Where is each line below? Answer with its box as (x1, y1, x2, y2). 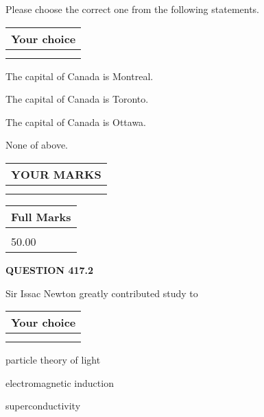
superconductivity (5, 399, 81, 413)
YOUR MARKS (11, 166, 101, 182)
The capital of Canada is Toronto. (5, 92, 149, 106)
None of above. (5, 138, 68, 152)
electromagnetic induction (5, 375, 114, 390)
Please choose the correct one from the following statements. (5, 2, 260, 16)
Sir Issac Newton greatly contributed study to (5, 286, 198, 300)
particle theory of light (5, 353, 101, 367)
